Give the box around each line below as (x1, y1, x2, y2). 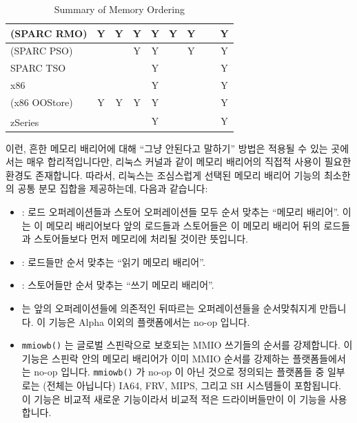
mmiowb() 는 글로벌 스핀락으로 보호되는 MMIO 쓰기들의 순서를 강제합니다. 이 (21, 338, 353, 352)
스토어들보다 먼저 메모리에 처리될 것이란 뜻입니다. (34, 231, 248, 246)
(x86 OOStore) (10, 94, 73, 109)
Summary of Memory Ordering (54, 2, 185, 16)
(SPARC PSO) (10, 43, 73, 58)
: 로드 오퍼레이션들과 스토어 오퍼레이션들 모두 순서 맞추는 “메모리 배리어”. (21, 204, 340, 218)
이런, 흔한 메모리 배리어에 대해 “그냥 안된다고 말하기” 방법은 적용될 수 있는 (6, 141, 328, 155)
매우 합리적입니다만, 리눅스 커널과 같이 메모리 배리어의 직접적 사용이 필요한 (26, 154, 351, 169)
